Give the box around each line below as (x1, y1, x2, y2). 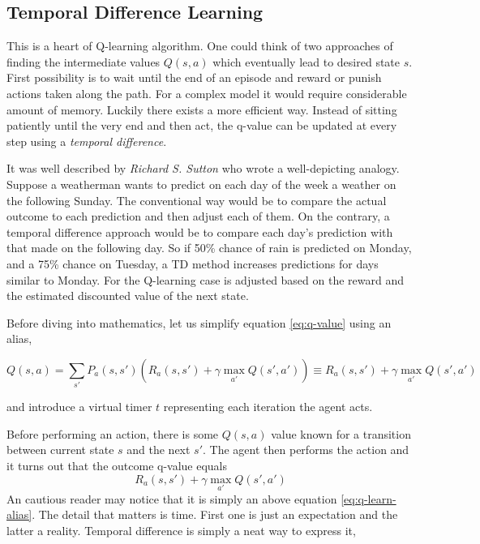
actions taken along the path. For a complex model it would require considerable (6, 84, 407, 101)
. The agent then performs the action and (203, 441, 409, 458)
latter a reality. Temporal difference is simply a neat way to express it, (6, 522, 356, 538)
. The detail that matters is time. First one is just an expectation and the (32, 506, 398, 523)
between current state (6, 441, 114, 458)
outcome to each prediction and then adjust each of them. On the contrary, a (6, 208, 390, 225)
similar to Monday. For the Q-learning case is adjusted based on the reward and (6, 271, 405, 288)
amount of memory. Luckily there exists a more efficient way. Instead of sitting (6, 101, 397, 118)
